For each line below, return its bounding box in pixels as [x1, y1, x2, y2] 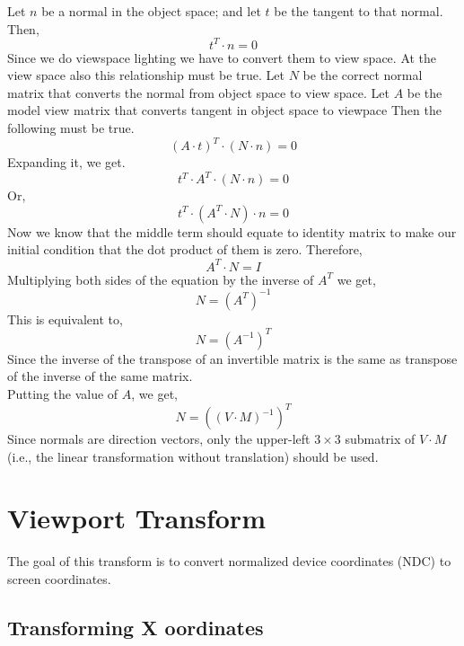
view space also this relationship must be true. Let [7, 66, 285, 84]
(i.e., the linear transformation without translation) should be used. [7, 447, 379, 465]
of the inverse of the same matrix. [7, 367, 193, 385]
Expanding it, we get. [7, 153, 126, 172]
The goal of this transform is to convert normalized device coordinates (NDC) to [7, 552, 451, 571]
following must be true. [7, 119, 135, 137]
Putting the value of [7, 384, 118, 403]
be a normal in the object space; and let [41, 2, 261, 20]
